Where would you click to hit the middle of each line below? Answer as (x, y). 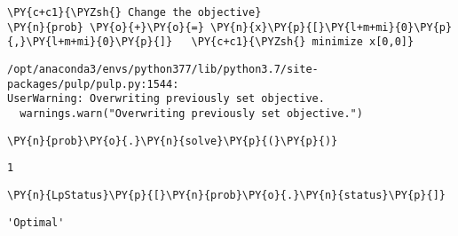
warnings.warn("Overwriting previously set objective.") (191, 113)
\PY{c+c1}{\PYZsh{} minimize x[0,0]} (303, 42)
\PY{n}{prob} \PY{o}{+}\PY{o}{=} (106, 27)
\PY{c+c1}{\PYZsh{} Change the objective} (134, 12)
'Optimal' (36, 222)
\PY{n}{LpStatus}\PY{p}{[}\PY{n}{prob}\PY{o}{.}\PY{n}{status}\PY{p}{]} (226, 195)
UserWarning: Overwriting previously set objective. (166, 99)
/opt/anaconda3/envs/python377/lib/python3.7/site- (163, 69)
